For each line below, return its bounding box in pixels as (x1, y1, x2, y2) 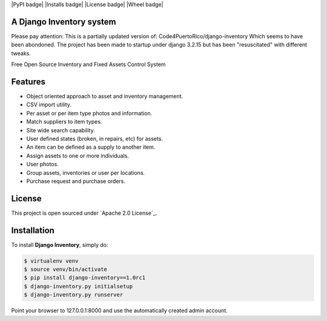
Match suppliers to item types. (26, 118, 102, 126)
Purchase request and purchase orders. (26, 177, 126, 184)
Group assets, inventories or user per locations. (26, 169, 145, 176)
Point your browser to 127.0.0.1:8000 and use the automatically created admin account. (11, 307, 228, 314)
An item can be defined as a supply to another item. (26, 143, 156, 151)
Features (11, 76, 45, 87)
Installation (11, 225, 54, 235)
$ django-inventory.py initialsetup (24, 283, 133, 289)
